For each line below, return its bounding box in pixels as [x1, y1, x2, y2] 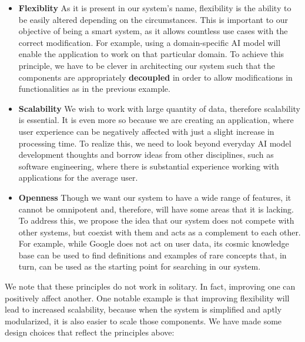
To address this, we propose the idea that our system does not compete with [18, 214, 294, 227]
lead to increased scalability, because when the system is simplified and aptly [5, 303, 282, 316]
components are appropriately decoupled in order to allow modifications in [18, 71, 293, 83]
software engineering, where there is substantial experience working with [18, 160, 279, 172]
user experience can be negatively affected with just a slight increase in [18, 125, 274, 137]
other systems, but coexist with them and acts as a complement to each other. [18, 225, 301, 238]
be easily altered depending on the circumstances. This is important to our [18, 13, 289, 25]
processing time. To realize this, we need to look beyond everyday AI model [18, 137, 291, 149]
